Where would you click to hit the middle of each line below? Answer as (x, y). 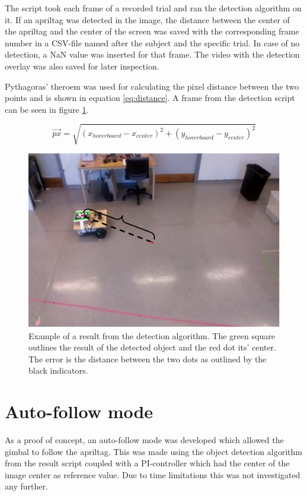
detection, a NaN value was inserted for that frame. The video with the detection (152, 54)
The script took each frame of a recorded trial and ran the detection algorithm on (153, 8)
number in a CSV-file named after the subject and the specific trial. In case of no (152, 42)
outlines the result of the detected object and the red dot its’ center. (152, 347)
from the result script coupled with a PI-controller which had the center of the (147, 463)
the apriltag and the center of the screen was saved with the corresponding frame (152, 31)
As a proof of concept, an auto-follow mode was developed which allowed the (144, 440)
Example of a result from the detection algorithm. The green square (152, 335)
